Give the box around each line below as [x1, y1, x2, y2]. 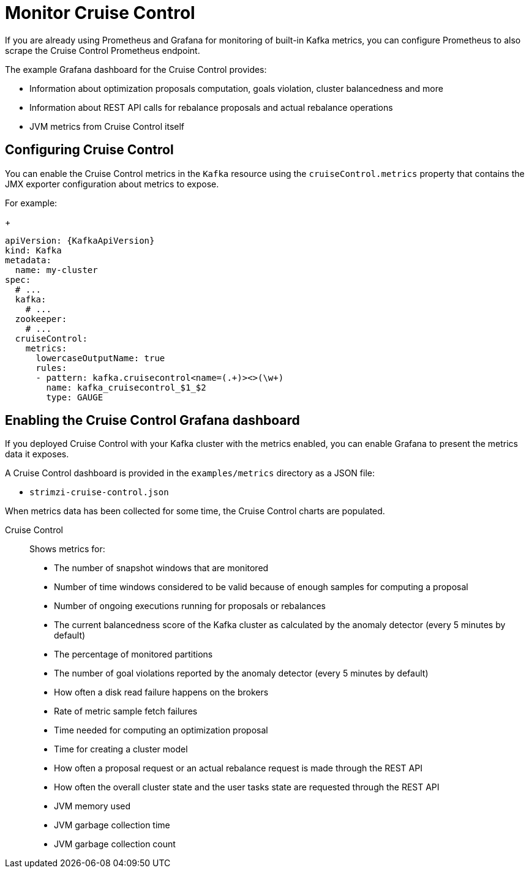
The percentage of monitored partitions [54, 649, 213, 660]
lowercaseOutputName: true [36, 353, 165, 363]
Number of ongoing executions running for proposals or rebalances [54, 601, 326, 612]
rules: [36, 362, 67, 373]
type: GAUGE [46, 392, 103, 402]
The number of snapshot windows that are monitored [54, 563, 269, 574]
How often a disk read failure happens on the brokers [54, 687, 269, 698]
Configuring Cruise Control [5, 142, 174, 158]
